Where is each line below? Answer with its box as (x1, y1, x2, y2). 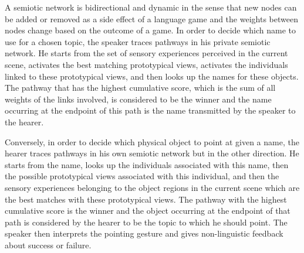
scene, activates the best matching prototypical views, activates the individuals (5, 58, 288, 70)
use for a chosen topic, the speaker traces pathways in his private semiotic (5, 35, 271, 47)
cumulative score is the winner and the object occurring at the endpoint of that (5, 204, 291, 217)
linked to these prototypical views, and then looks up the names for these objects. (5, 70, 299, 82)
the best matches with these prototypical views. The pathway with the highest (5, 193, 287, 205)
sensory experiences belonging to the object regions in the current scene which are (5, 181, 300, 193)
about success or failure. (5, 238, 92, 251)
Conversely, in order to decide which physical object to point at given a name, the (5, 135, 299, 148)
